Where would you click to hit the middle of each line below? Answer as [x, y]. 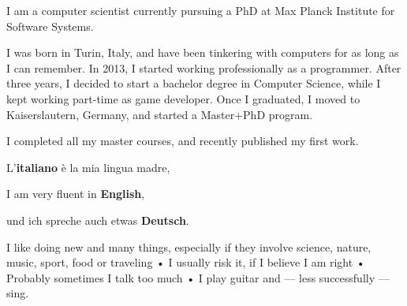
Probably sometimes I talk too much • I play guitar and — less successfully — [198, 277]
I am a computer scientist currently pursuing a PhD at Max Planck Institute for [201, 10]
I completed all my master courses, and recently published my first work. [183, 141]
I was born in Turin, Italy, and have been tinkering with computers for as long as [203, 52]
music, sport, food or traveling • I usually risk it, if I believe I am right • [186, 262]
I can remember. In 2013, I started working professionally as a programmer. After [204, 67]
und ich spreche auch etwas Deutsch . [98, 220]
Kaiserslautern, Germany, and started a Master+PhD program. [160, 114]
